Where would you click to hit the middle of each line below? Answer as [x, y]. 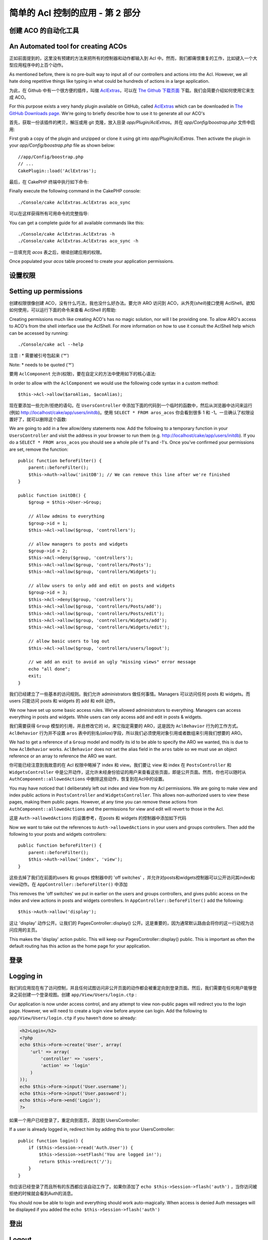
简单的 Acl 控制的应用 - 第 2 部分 [75, 13]
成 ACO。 [19, 97]
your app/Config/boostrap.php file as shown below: [62, 145]
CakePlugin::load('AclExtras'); [57, 171]
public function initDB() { [52, 495]
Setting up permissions [46, 291]
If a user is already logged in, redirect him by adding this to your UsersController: [92, 1129]
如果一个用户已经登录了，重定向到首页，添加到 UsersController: [74, 1120]
